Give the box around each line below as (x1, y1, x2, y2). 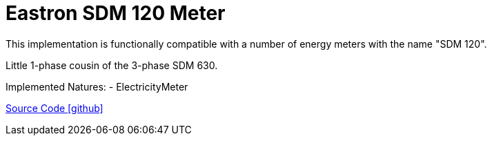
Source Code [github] (6, 102, 104, 114)
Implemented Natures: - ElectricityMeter (6, 80, 188, 93)
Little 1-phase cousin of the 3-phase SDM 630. (6, 59, 218, 71)
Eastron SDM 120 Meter (6, 1, 226, 25)
